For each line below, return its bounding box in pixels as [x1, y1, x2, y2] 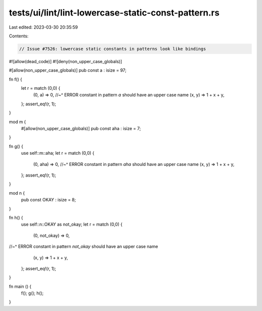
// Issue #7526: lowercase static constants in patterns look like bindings [19, 46, 206, 51]
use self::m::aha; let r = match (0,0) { [21, 150, 95, 156]
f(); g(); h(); [21, 290, 44, 296]
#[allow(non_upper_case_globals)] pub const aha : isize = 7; [21, 126, 141, 131]
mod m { [9, 119, 26, 125]
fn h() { [9, 214, 23, 220]
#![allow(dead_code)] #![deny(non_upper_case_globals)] [9, 58, 122, 64]
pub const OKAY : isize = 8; [21, 197, 76, 203]
